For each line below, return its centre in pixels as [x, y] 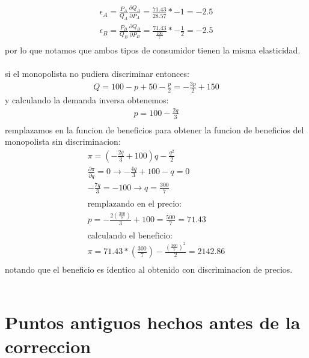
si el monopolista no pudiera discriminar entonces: [97, 74]
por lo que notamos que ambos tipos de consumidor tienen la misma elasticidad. [153, 50]
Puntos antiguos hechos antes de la [153, 322]
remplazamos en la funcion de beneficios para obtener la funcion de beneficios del [154, 129]
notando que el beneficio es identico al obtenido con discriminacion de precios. [149, 269]
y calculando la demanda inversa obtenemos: [87, 99]
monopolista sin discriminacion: [63, 141]
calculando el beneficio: [130, 236]
